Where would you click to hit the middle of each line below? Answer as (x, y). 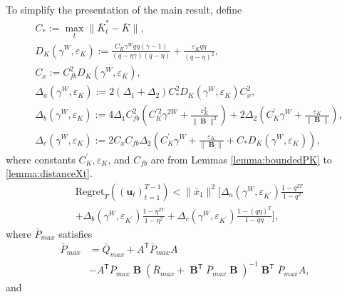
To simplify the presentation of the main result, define (124, 9)
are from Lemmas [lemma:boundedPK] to (241, 159)
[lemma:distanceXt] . (49, 173)
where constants (41, 159)
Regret (90, 192)
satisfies (76, 233)
